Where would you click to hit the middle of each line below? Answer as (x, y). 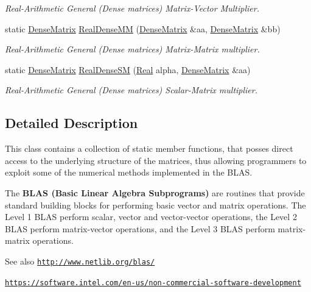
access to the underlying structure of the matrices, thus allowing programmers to (156, 160)
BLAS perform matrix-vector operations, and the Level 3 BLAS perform (140, 228)
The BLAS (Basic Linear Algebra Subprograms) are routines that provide (155, 192)
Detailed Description (72, 123)
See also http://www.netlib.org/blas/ (80, 261)
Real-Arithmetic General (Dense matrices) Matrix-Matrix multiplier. (132, 49)
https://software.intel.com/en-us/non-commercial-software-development (153, 283)
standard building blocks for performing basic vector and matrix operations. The (155, 205)
